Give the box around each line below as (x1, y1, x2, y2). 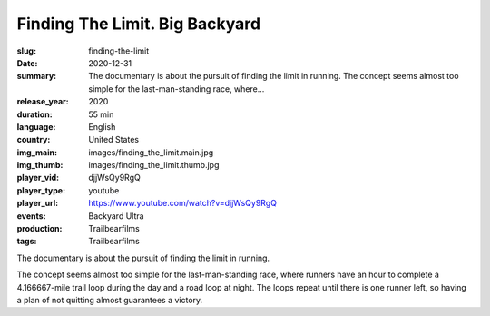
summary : (16, 71, 57, 82)
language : (16, 121, 56, 132)
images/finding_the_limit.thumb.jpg (88, 160, 220, 171)
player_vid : (16, 173, 59, 183)
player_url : (16, 198, 59, 209)
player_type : (16, 184, 66, 195)
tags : (16, 236, 37, 247)
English (88, 121, 116, 132)
